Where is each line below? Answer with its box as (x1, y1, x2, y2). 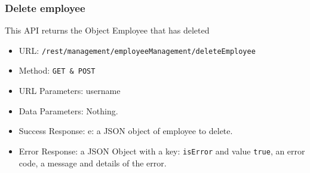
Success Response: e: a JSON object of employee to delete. (19, 125, 233, 137)
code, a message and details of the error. (19, 156, 167, 169)
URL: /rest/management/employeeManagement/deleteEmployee (19, 44, 256, 56)
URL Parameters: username (19, 84, 121, 97)
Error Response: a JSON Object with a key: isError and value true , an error (19, 144, 305, 157)
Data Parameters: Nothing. (19, 104, 118, 117)
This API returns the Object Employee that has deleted (5, 24, 210, 37)
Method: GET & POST (19, 64, 96, 77)
